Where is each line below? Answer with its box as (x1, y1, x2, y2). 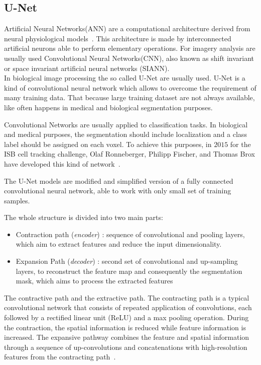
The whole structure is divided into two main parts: (4, 212, 163, 223)
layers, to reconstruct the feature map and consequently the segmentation (16, 265, 242, 276)
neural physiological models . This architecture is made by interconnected (4, 33, 231, 43)
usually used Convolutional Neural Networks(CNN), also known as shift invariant (4, 52, 254, 63)
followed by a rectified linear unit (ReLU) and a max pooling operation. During (4, 312, 249, 323)
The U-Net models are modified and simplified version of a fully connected (4, 175, 233, 186)
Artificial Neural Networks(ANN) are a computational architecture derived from (4, 23, 250, 34)
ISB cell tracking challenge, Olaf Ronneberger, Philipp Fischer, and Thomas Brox (4, 149, 255, 159)
